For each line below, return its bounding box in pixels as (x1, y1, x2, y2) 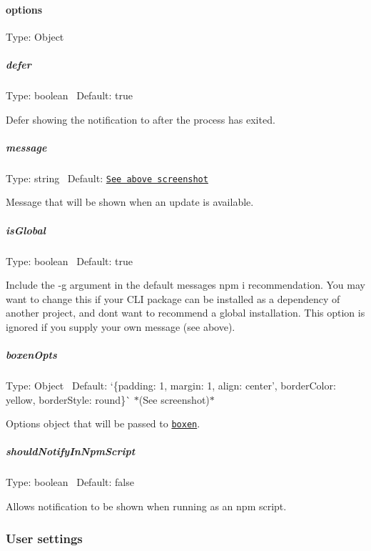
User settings (6, 529, 83, 547)
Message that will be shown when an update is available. (6, 194, 254, 209)
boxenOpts (6, 347, 57, 362)
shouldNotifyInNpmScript (6, 444, 136, 459)
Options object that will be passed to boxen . (6, 416, 200, 431)
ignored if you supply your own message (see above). (6, 319, 235, 334)
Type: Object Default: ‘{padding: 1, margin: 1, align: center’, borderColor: (6, 378, 336, 393)
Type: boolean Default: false (6, 475, 134, 490)
